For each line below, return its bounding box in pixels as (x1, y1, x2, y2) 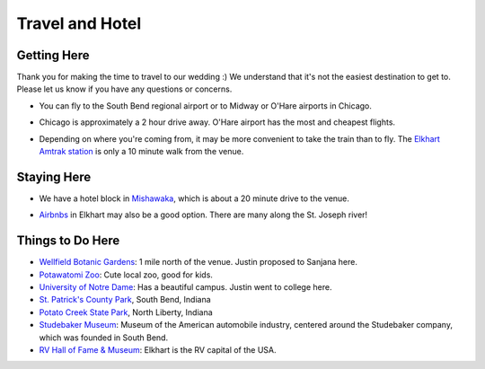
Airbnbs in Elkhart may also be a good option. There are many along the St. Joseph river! (39, 209, 368, 220)
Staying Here (16, 169, 92, 184)
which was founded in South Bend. (39, 332, 169, 343)
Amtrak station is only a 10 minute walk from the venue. (39, 146, 244, 157)
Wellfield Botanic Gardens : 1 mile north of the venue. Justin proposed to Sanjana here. (39, 257, 358, 268)
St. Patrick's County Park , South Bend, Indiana (39, 294, 211, 305)
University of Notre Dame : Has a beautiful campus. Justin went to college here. (39, 282, 332, 292)
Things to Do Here (16, 233, 120, 249)
